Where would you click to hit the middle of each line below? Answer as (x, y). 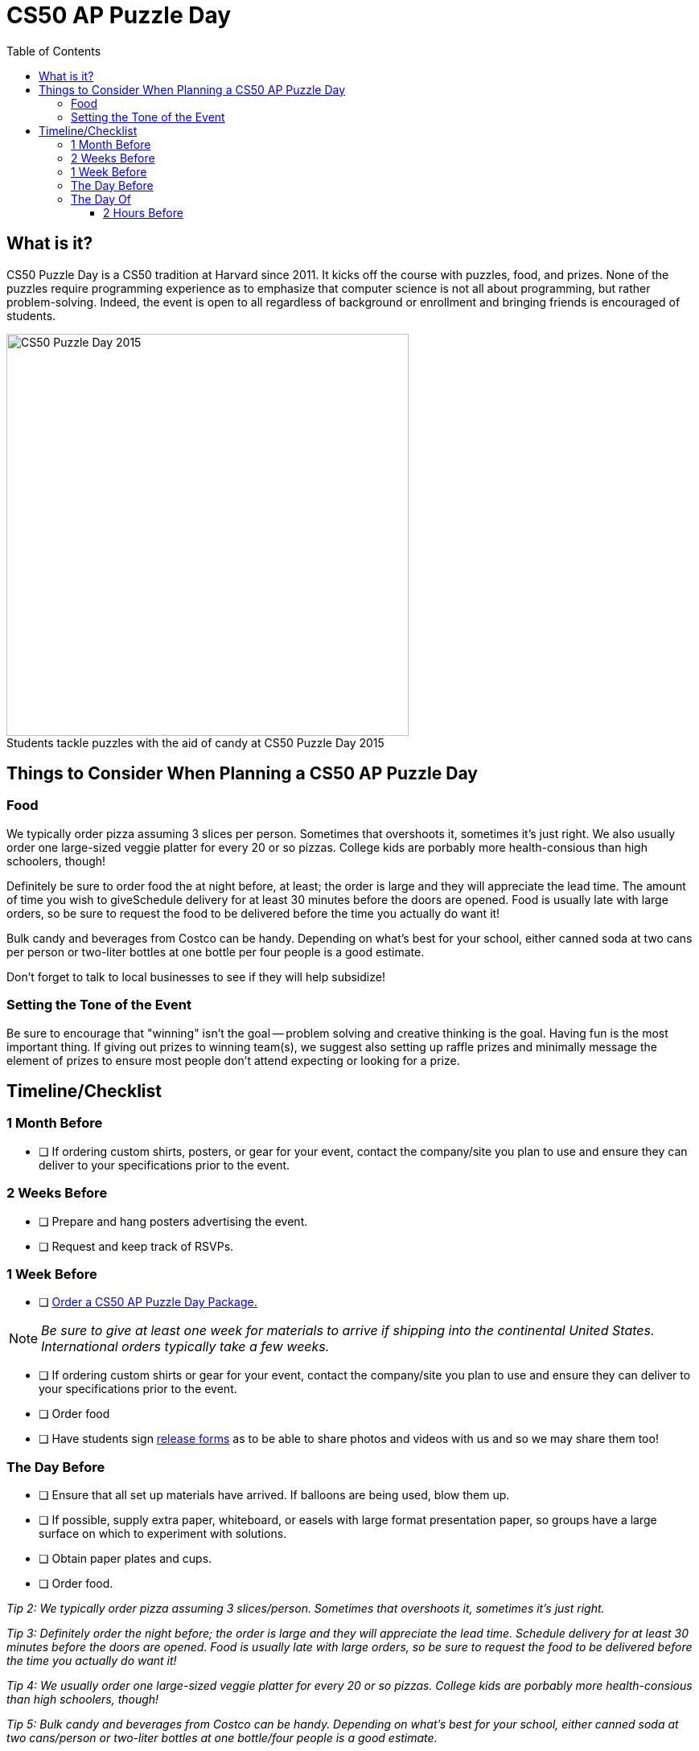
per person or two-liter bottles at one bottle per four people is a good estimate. (216, 952)
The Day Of (101, 199)
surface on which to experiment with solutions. (163, 1534)
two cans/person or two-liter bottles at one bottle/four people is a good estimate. (222, 1738)
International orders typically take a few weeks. (185, 1347)
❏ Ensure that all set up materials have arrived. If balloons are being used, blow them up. (274, 1495)
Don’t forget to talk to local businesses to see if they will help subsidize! (196, 976)
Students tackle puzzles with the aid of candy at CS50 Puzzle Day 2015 (195, 742)
